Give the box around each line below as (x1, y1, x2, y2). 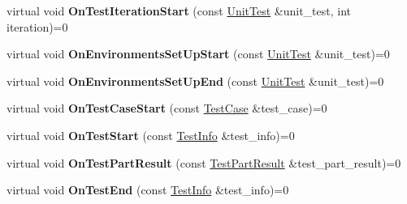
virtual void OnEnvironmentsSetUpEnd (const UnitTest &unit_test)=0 (6, 72, 384, 89)
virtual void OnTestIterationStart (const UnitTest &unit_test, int (6, 2, 352, 19)
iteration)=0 (6, 18, 68, 35)
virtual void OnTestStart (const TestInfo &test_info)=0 (6, 126, 295, 143)
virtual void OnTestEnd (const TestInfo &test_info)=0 (6, 181, 289, 198)
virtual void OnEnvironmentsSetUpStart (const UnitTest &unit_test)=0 (6, 45, 390, 62)
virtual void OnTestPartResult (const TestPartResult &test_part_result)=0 (6, 154, 401, 171)
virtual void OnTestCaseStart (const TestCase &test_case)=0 (6, 100, 327, 117)
